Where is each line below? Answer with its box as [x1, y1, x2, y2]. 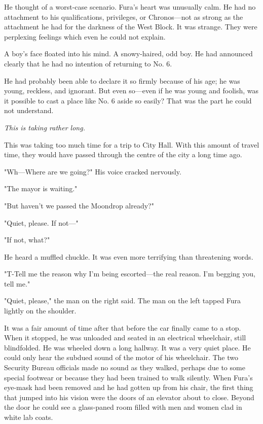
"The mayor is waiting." [4, 183, 78, 194]
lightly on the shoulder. [4, 305, 77, 316]
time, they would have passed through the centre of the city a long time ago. [4, 149, 242, 160]
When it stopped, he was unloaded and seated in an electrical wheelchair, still [4, 332, 246, 343]
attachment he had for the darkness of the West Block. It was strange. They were [4, 21, 257, 32]
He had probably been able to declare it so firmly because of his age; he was [4, 75, 240, 86]
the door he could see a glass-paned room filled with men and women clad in [4, 402, 242, 412]
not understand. [4, 105, 54, 116]
